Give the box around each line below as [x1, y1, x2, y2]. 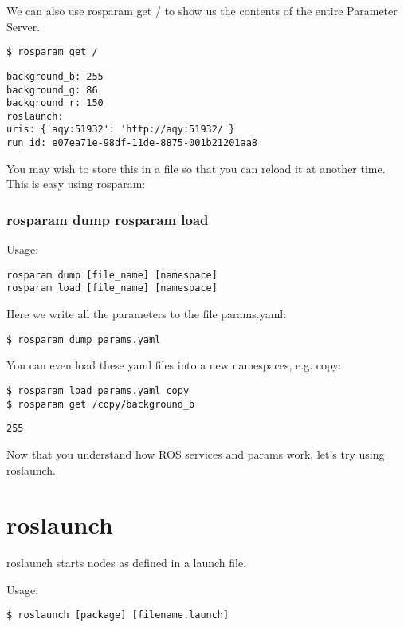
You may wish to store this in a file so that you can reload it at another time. [6, 160, 386, 176]
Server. [6, 18, 41, 34]
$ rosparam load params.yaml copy [6, 384, 190, 396]
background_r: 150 [6, 97, 104, 109]
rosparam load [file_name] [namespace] [6, 282, 218, 294]
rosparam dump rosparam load [6, 209, 209, 229]
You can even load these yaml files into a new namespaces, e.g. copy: [6, 357, 342, 373]
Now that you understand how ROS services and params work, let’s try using [6, 445, 385, 462]
